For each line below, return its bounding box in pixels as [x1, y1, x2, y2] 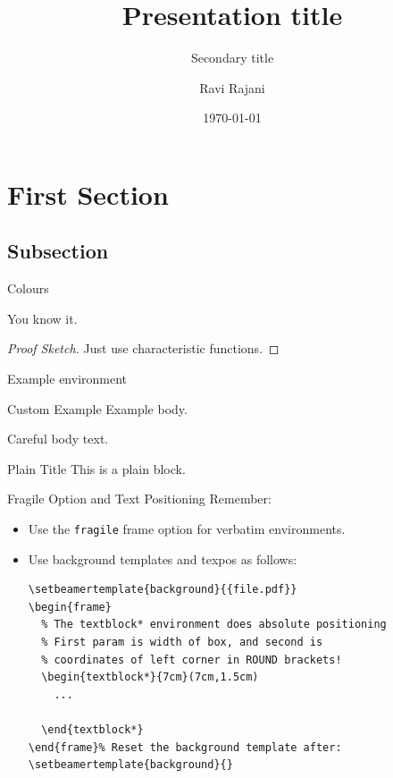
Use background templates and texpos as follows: [28, 549, 297, 568]
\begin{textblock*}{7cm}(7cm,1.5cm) [41, 671, 259, 684]
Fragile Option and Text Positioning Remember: [7, 489, 272, 508]
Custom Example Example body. [7, 399, 188, 418]
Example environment [7, 369, 128, 388]
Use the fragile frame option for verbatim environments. [28, 520, 346, 538]
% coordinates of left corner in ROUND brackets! [41, 653, 342, 666]
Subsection [7, 237, 109, 265]
